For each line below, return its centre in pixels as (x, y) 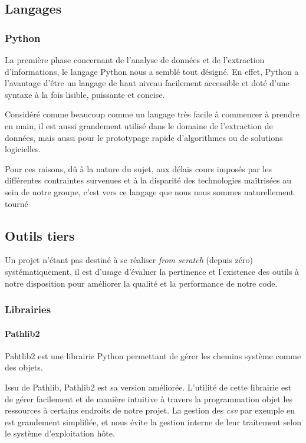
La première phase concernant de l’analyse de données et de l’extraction (135, 60)
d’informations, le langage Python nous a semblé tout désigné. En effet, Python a (152, 71)
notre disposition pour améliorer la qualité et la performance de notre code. (141, 283)
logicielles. (23, 149)
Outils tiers (40, 235)
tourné (17, 203)
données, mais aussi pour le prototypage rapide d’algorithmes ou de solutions (144, 137)
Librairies (28, 309)
